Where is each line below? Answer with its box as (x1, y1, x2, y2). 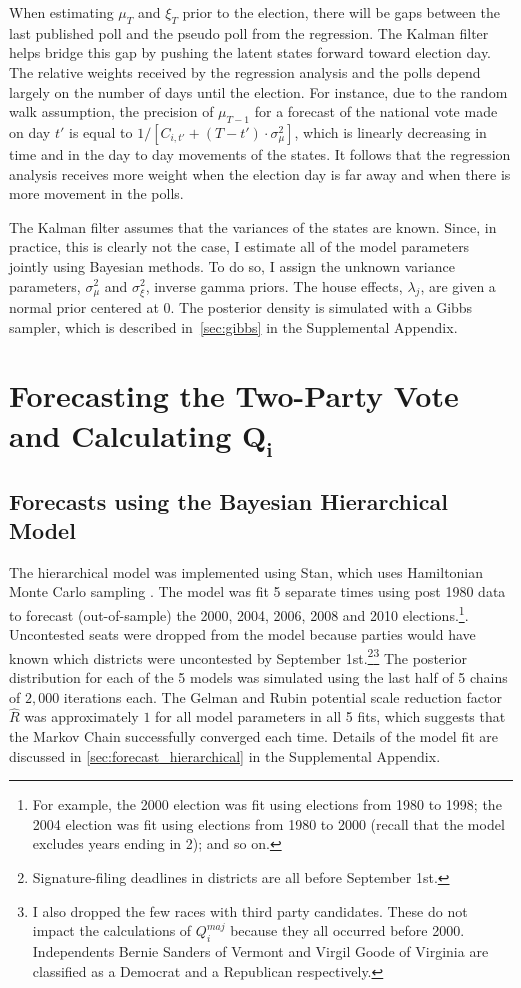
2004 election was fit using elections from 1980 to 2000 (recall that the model (32, 813, 505, 834)
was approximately (24, 706, 139, 727)
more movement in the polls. (9, 183, 184, 204)
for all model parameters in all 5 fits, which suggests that (155, 706, 506, 727)
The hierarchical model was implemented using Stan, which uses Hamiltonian (9, 561, 484, 582)
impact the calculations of (32, 920, 192, 941)
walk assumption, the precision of (9, 101, 214, 122)
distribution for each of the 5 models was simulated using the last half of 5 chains (9, 667, 508, 688)
